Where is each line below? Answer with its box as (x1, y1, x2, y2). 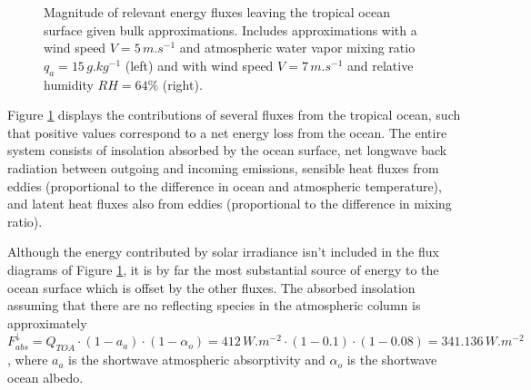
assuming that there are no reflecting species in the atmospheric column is (7, 296, 421, 315)
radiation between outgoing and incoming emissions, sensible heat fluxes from (7, 158, 439, 177)
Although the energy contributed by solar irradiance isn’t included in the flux (7, 242, 439, 261)
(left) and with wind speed (125, 55, 274, 74)
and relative (346, 55, 414, 74)
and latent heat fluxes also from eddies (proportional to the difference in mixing (7, 194, 452, 213)
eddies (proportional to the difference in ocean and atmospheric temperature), (7, 176, 442, 195)
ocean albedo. (7, 367, 84, 386)
